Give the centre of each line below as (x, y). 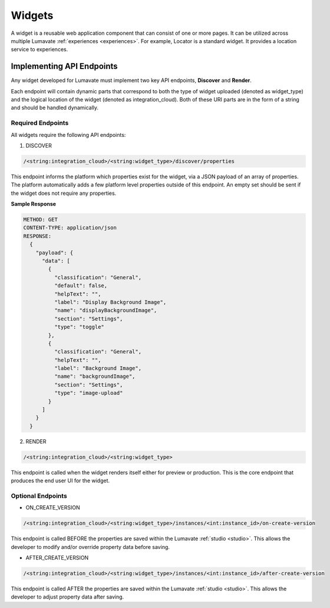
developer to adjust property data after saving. (67, 597)
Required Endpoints (40, 123)
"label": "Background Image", (98, 368)
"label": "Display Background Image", (110, 302)
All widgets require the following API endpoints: (68, 135)
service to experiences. (39, 50)
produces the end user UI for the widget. (60, 480)
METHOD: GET (41, 220)
